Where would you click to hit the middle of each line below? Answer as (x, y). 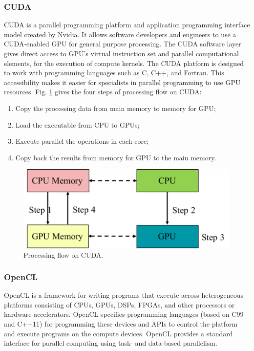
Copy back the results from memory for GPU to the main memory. (116, 157)
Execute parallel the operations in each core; (82, 141)
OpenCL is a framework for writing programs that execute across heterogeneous (124, 295)
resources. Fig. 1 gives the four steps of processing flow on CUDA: (103, 92)
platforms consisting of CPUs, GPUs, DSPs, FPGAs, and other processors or (119, 304)
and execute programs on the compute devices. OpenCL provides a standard (118, 333)
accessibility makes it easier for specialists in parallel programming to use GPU (122, 82)
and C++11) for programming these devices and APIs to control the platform (121, 323)
